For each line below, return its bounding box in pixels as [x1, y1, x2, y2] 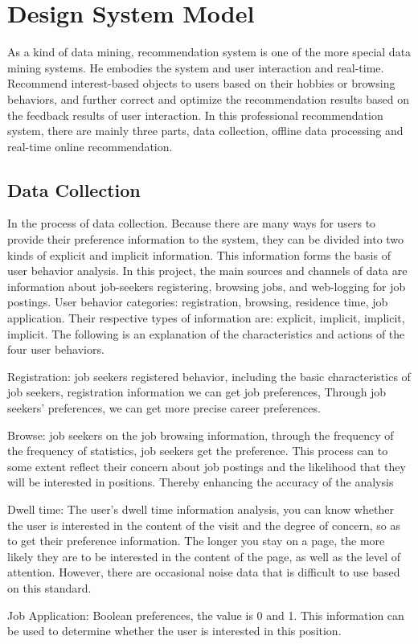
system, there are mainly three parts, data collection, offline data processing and [7, 122, 404, 139]
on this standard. [7, 579, 92, 596]
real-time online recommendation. [7, 137, 173, 154]
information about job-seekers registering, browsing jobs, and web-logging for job [7, 277, 406, 294]
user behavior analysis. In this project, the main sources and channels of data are [7, 262, 408, 279]
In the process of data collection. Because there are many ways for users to [7, 215, 376, 232]
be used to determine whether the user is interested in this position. [7, 622, 342, 639]
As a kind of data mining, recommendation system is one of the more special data [7, 43, 412, 60]
